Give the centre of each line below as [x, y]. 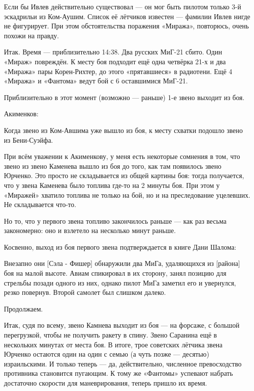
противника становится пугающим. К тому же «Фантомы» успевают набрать [118, 373]
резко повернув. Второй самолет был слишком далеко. [85, 292]
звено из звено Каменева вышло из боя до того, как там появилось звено [113, 166]
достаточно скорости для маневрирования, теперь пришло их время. [106, 383]
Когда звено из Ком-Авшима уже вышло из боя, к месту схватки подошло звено [123, 130]
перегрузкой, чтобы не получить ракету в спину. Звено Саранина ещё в [111, 335]
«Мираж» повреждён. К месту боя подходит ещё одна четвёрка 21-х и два [115, 61]
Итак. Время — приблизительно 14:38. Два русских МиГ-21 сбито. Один [113, 52]
